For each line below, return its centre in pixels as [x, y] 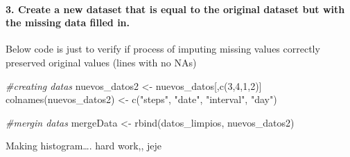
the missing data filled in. [68, 22]
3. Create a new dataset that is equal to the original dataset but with [175, 9]
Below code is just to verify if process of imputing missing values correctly [163, 49]
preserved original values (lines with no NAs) [101, 62]
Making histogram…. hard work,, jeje [84, 146]
